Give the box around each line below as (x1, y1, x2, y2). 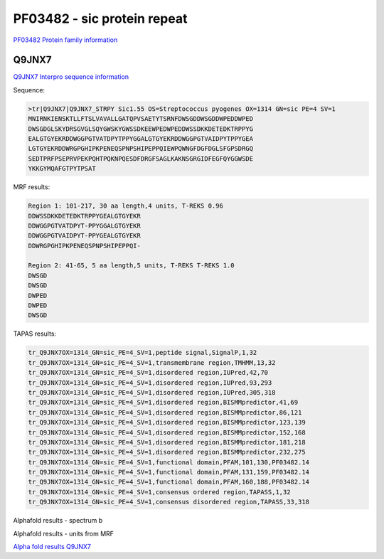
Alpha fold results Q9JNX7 (13, 543, 92, 551)
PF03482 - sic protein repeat (13, 11, 188, 26)
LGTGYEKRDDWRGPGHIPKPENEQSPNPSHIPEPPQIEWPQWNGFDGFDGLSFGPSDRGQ (28, 144, 254, 153)
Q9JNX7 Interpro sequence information (13, 73, 129, 81)
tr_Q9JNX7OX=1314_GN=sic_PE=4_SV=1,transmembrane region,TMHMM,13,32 (28, 358, 276, 366)
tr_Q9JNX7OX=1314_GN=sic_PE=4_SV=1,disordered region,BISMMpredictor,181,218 (28, 438, 306, 446)
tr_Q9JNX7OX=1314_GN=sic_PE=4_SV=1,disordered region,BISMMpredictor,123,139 (28, 418, 306, 427)
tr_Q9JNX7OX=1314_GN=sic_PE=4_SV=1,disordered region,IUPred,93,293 (28, 378, 272, 387)
